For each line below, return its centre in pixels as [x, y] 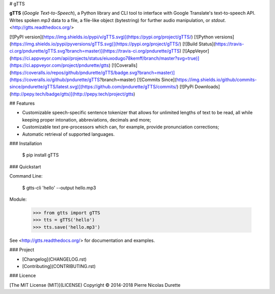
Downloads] [207, 87]
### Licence [23, 276]
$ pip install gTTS [40, 155]
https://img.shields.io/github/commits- [216, 80]
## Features [22, 103]
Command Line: [26, 176]
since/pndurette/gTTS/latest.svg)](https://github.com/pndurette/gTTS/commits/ [93, 87]
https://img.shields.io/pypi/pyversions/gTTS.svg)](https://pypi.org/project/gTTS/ [95, 44]
